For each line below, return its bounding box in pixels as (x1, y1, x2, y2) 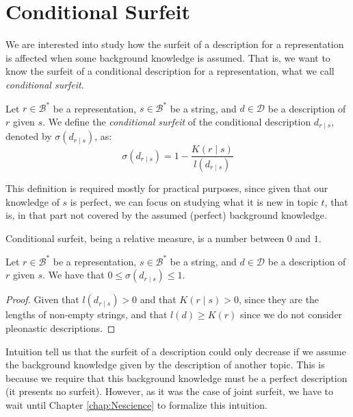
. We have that (42, 267, 105, 282)
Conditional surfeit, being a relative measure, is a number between (5, 230, 285, 245)
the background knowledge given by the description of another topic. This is (5, 357, 325, 372)
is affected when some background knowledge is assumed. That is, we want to (5, 50, 330, 64)
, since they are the (238, 292, 319, 307)
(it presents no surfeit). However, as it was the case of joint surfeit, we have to (5, 384, 333, 398)
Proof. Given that (5, 292, 79, 307)
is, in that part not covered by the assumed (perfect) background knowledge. (5, 208, 327, 222)
